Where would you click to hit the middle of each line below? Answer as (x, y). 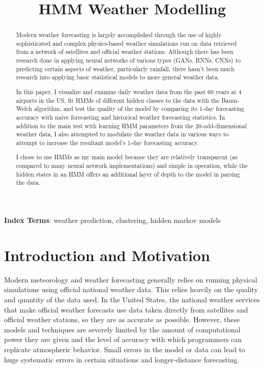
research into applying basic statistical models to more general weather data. (118, 77)
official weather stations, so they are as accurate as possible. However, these (122, 319)
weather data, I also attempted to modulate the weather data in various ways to (122, 134)
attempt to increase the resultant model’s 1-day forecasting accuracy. (107, 142)
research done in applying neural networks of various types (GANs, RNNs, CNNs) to (128, 60)
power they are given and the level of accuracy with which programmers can (123, 339)
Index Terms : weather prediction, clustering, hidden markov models (112, 220)
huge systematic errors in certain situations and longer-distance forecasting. (122, 359)
